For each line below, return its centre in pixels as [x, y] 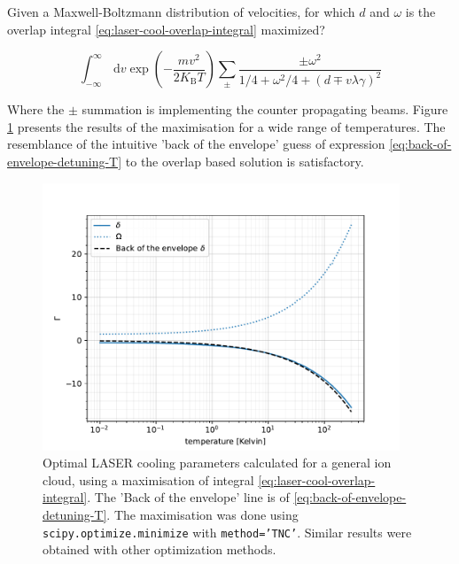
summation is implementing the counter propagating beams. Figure [265, 109]
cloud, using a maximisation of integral [148, 479]
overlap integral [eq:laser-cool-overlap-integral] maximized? [166, 29]
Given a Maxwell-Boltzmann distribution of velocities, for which [181, 12]
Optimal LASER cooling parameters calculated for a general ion [217, 463]
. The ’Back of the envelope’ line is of [188, 497]
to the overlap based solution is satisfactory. [245, 161]
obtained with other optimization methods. [159, 549]
